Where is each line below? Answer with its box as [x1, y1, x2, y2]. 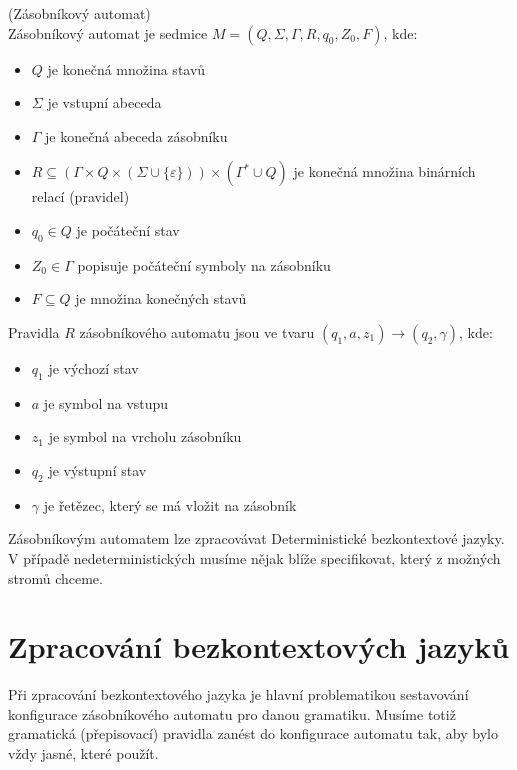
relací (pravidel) [31, 186, 130, 207]
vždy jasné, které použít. [8, 743, 159, 764]
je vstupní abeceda [47, 92, 162, 113]
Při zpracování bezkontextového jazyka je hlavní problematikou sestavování [8, 684, 469, 705]
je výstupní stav [48, 459, 147, 480]
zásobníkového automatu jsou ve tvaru [79, 321, 315, 342]
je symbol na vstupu [43, 392, 169, 413]
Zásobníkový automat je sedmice [8, 22, 208, 43]
